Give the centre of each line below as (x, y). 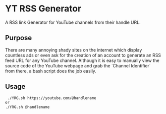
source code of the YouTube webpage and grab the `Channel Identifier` (78, 65)
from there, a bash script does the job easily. (51, 71)
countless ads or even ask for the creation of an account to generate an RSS (83, 55)
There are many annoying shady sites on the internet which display (74, 50)
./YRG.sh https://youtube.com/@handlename (52, 98)
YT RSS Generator (43, 9)
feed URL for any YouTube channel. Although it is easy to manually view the (82, 60)
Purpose (19, 38)
